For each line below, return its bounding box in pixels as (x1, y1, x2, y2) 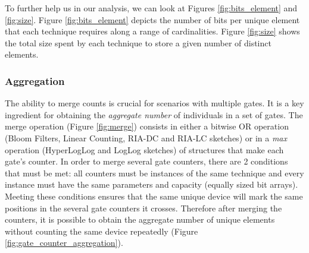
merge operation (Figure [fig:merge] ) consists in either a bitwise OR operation (5, 120, 289, 132)
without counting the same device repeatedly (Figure (5, 224, 198, 237)
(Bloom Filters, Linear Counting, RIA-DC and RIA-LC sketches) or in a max (5, 131, 288, 144)
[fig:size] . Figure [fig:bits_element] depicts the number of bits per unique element (5, 13, 300, 26)
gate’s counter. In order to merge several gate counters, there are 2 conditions (5, 155, 288, 167)
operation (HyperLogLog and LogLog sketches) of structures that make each (5, 143, 284, 156)
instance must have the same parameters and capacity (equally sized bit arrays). (5, 178, 298, 191)
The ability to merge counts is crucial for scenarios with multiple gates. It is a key (5, 97, 304, 109)
